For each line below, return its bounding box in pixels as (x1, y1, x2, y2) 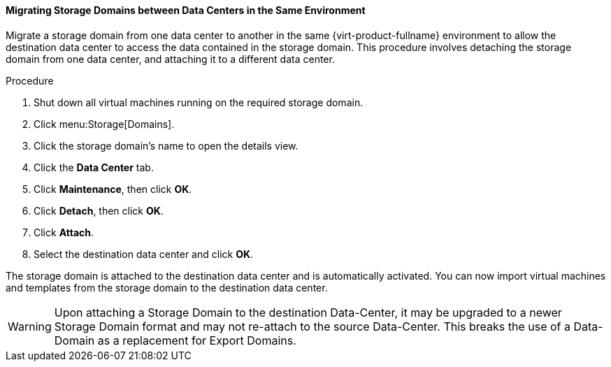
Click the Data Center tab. (34, 161, 154, 173)
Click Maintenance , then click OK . (34, 182, 192, 195)
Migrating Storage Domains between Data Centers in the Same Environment (6, 4, 366, 16)
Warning (8, 319, 52, 333)
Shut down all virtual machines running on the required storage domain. (34, 96, 364, 108)
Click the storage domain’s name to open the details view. (34, 139, 299, 152)
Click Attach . (34, 226, 94, 238)
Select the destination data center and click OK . (34, 247, 254, 260)
